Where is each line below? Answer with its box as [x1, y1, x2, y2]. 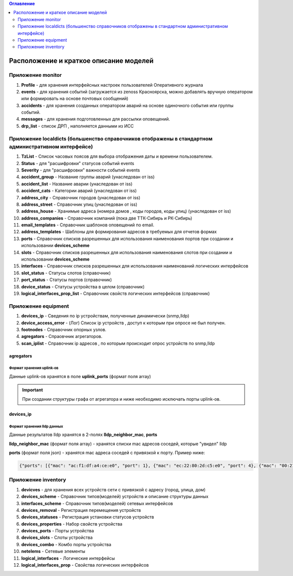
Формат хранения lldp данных [9, 424, 63, 429]
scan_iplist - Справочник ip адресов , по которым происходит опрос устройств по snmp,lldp [21, 340, 215, 346]
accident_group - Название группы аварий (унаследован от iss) [21, 174, 155, 180]
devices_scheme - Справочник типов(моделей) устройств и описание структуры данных [21, 494, 209, 500]
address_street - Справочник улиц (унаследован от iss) [21, 201, 138, 207]
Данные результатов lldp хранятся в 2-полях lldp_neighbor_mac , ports [9, 432, 157, 438]
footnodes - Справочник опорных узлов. [21, 326, 107, 333]
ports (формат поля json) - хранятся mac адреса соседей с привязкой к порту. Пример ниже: [9, 450, 205, 456]
